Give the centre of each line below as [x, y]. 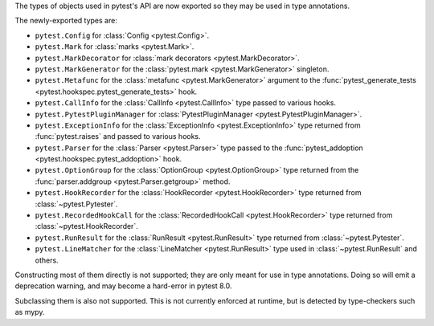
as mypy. [30, 312]
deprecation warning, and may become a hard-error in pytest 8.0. [123, 286]
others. [47, 260]
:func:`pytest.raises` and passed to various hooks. [118, 137]
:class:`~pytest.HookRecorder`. [86, 226]
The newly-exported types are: [66, 21]
